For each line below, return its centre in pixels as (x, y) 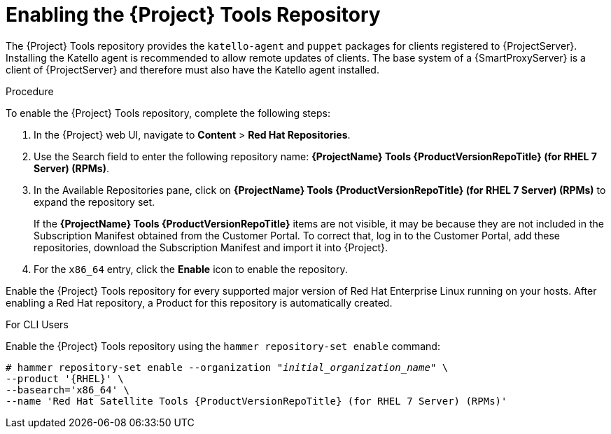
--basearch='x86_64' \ (68, 390)
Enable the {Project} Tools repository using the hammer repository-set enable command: (223, 346)
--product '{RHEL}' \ (65, 378)
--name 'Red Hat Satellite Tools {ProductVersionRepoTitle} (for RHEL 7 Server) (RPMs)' (257, 401)
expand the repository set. (94, 202)
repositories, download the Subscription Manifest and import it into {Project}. (211, 247)
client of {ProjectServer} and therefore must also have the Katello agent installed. (192, 69)
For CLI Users (37, 324)
